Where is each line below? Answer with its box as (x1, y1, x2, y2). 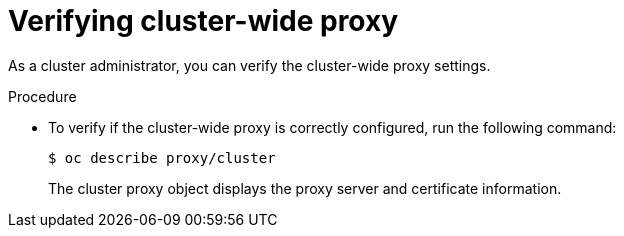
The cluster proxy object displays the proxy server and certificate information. (48, 179, 562, 197)
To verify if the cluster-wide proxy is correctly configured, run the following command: (48, 118, 617, 136)
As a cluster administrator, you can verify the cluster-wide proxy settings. (8, 56, 491, 74)
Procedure (8, 87, 77, 105)
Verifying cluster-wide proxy (8, 4, 399, 38)
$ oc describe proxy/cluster (48, 149, 276, 166)
